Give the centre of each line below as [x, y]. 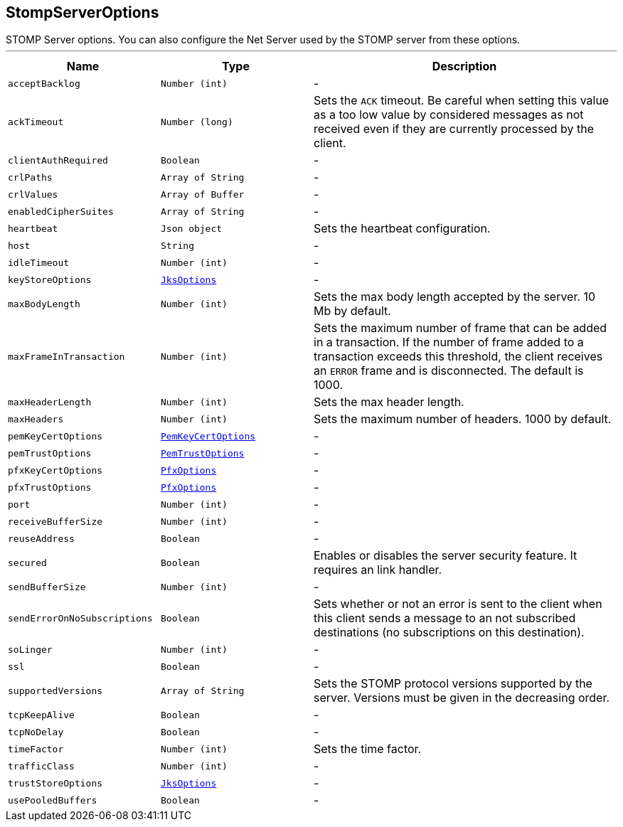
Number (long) [197, 122]
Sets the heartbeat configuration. [402, 229]
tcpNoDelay [36, 732]
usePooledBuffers [53, 800]
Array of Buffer [203, 194]
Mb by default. [352, 311]
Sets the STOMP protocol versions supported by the [453, 684]
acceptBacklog [44, 83]
